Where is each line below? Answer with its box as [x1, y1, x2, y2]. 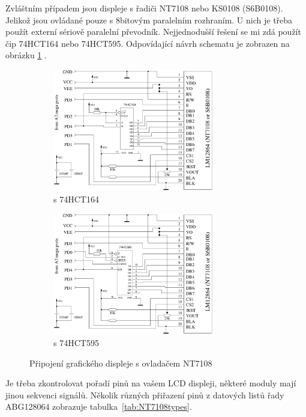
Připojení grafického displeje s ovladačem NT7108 [29, 356, 212, 369]
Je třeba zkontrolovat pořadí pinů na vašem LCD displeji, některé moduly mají [5, 377, 296, 389]
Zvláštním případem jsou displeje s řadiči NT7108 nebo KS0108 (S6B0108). [5, 2, 283, 14]
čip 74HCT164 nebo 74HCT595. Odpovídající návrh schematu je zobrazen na [5, 37, 290, 49]
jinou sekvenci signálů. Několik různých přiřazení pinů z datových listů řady [5, 388, 284, 401]
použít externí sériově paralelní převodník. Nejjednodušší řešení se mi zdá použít [5, 25, 301, 38]
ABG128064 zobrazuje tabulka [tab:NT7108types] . [5, 400, 192, 413]
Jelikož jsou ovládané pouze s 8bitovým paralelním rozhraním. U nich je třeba [5, 13, 293, 26]
